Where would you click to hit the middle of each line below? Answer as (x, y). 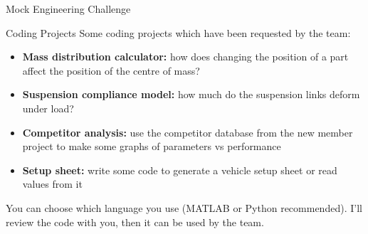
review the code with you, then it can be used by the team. (135, 222)
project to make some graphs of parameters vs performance (152, 146)
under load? (48, 108)
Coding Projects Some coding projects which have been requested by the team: (178, 32)
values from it (52, 184)
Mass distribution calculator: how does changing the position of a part (185, 57)
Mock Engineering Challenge (68, 9)
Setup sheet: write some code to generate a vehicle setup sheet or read (180, 170)
